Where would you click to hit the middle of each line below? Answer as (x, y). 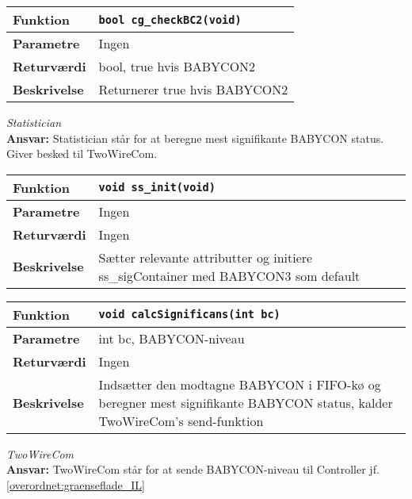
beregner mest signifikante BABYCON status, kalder (246, 402)
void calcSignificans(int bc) (189, 315)
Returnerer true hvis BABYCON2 (193, 89)
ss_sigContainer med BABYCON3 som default (229, 275)
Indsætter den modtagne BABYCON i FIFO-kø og (240, 384)
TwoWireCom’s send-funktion (181, 420)
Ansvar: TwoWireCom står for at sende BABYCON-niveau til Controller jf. (193, 469)
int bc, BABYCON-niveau (172, 338)
